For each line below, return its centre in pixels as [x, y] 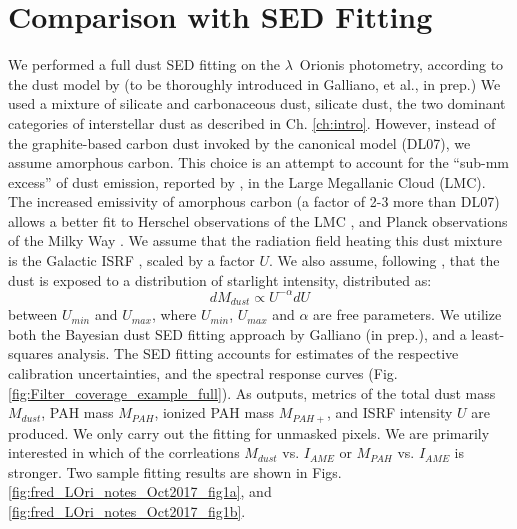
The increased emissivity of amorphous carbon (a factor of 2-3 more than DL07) [254, 201]
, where [174, 314]
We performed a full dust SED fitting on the [144, 64]
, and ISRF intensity [390, 412]
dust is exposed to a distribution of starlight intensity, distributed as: [220, 279]
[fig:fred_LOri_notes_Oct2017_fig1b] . [127, 511]
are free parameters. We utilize [407, 314]
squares [30, 353]
